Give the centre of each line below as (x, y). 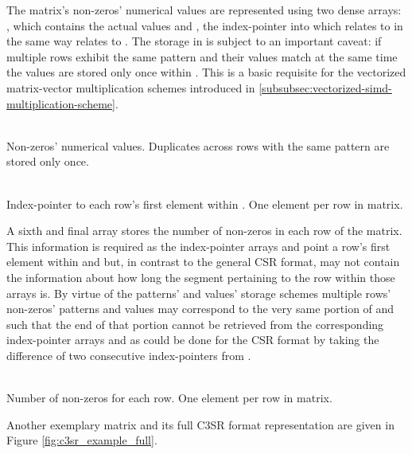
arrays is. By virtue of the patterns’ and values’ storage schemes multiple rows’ (199, 293)
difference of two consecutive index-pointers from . (129, 355)
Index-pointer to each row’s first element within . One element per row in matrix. (205, 204)
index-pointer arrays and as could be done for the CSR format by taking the (193, 340)
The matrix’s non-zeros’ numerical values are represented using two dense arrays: (204, 10)
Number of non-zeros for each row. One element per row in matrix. (169, 398)
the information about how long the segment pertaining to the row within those (201, 277)
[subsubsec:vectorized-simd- (325, 87)
